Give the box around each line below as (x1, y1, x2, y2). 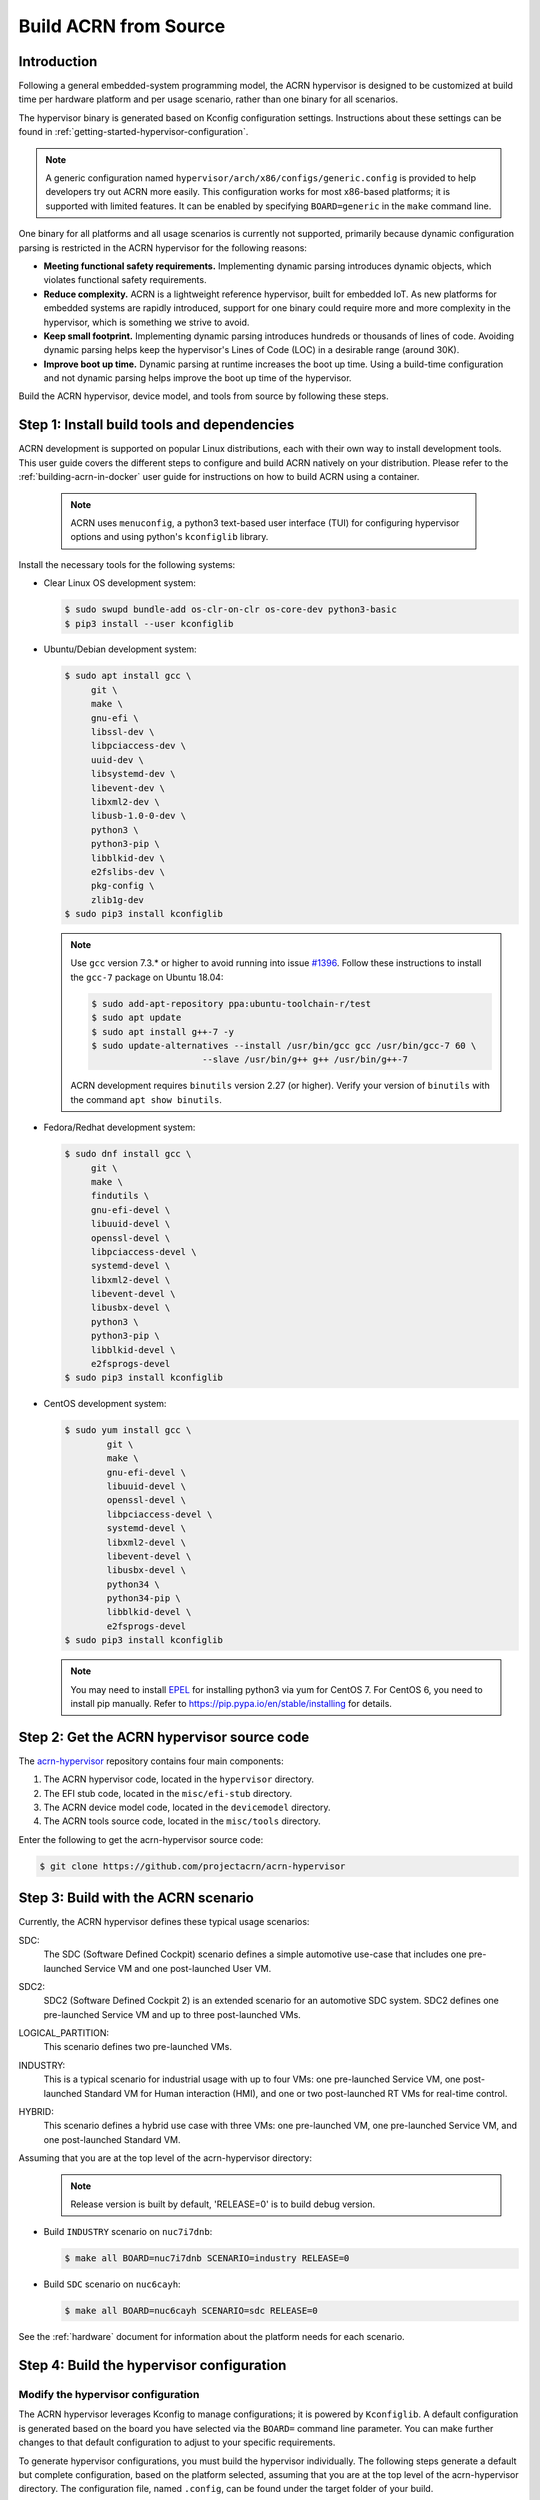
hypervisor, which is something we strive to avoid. (43, 316, 250, 328)
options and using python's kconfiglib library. (70, 531, 269, 543)
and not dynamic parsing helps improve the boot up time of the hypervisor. (43, 372, 352, 384)
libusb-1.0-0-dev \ (90, 810, 187, 822)
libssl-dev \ (90, 726, 155, 738)
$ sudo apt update (91, 1012, 182, 1024)
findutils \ (90, 1190, 150, 1202)
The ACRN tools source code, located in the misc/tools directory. (43, 1815, 322, 1827)
